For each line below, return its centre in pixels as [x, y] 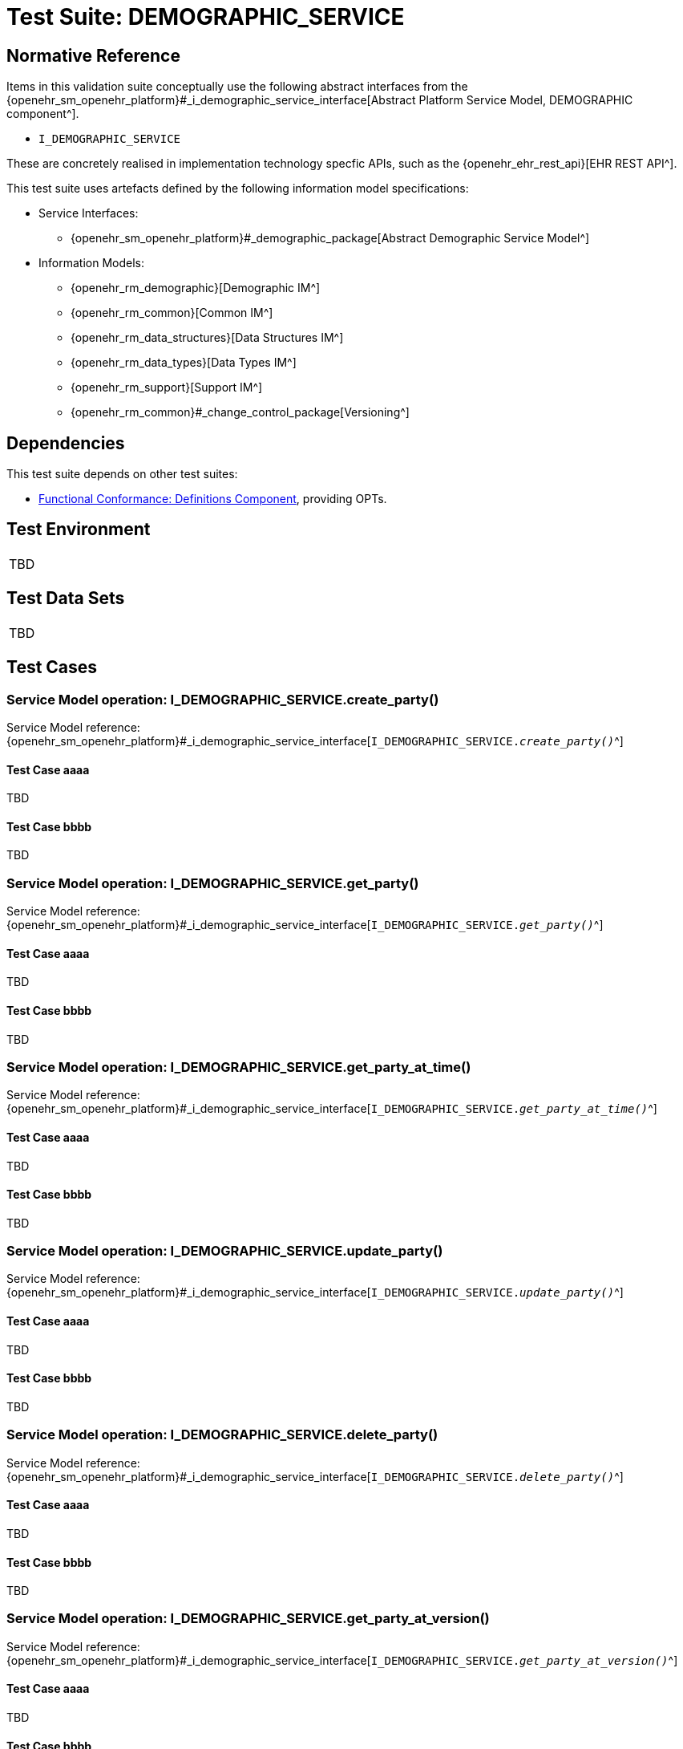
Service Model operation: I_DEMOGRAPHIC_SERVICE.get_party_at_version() [248, 1619]
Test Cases [52, 668]
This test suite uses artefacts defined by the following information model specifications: [238, 189]
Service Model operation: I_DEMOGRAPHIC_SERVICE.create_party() [223, 699]
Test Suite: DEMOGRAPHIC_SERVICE [206, 17]
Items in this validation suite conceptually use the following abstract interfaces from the [237, 87]
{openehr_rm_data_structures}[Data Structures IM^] [207, 338]
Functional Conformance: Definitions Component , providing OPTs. [213, 499]
